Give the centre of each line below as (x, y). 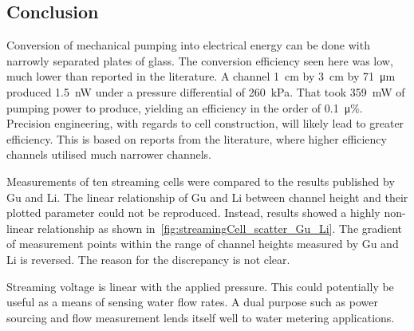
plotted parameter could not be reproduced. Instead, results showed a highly (193, 213)
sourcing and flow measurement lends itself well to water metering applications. (201, 317)
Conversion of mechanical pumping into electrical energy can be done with (188, 45)
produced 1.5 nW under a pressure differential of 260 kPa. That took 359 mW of (206, 91)
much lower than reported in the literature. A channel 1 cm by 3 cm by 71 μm (201, 76)
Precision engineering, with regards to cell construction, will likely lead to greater (205, 123)
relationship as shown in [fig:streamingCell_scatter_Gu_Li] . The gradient (219, 228)
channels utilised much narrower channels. (109, 154)
